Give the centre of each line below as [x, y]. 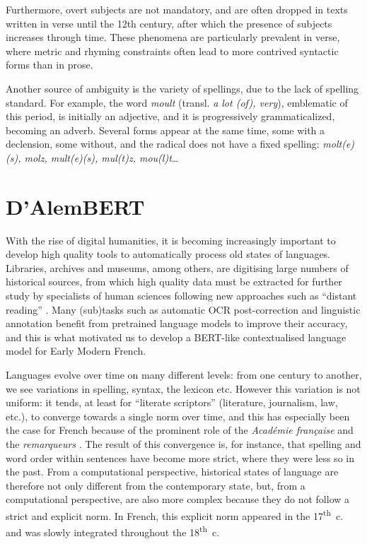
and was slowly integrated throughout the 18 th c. [113, 531]
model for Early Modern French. [76, 351]
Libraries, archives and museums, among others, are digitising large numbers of [177, 267]
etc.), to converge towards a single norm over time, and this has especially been [178, 416]
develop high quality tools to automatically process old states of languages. [168, 254]
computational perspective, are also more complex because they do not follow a [178, 499]
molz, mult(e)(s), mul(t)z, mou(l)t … [101, 157]
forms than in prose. [49, 65]
